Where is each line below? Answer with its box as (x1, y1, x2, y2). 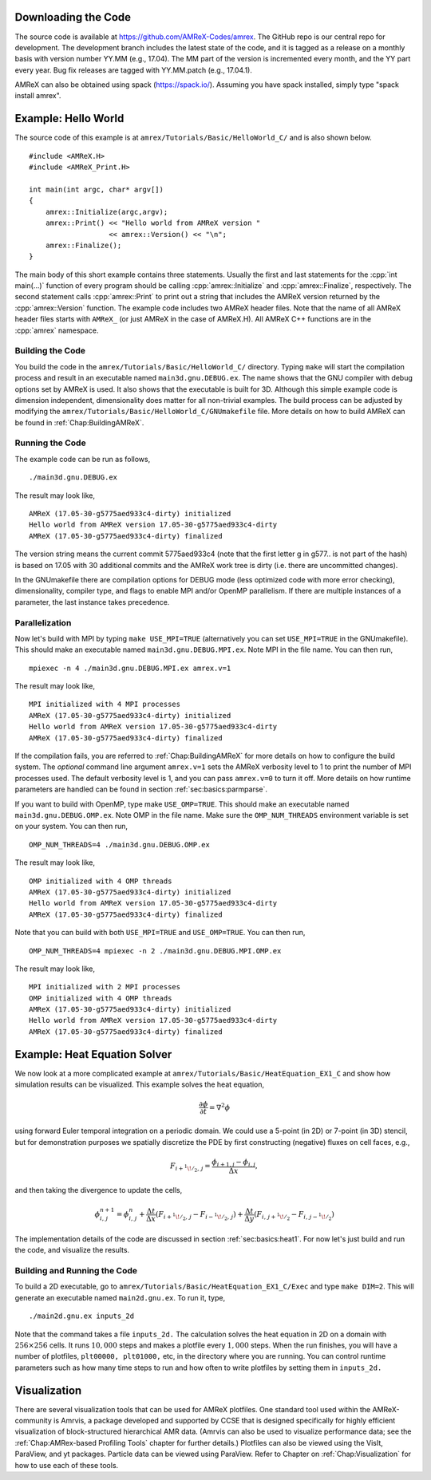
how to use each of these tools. (14, 1460, 119, 1470)
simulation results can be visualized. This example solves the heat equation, (14, 1079, 265, 1089)
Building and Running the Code (14, 1265, 138, 1276)
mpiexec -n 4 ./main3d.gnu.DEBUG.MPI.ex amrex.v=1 (29, 663, 231, 673)
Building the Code (14, 345, 86, 357)
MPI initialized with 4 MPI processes (29, 700, 181, 709)
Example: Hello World (14, 112, 125, 125)
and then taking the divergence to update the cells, (14, 1186, 183, 1195)
